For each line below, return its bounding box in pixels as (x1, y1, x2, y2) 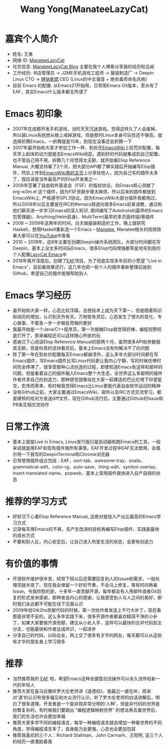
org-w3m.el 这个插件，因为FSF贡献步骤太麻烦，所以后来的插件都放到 (12, 189, 156, 195)
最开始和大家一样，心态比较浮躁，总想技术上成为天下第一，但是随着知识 (12, 307, 162, 313)
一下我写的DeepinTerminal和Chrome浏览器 (21, 451, 110, 457)
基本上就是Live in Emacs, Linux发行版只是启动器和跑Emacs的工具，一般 (12, 438, 161, 444)
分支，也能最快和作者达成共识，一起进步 (12, 626, 96, 632)
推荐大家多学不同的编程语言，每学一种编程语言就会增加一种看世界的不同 (12, 719, 162, 725)
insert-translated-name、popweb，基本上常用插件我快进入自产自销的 (12, 470, 156, 476)
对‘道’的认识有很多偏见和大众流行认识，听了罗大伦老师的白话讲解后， (12, 694, 156, 700)
